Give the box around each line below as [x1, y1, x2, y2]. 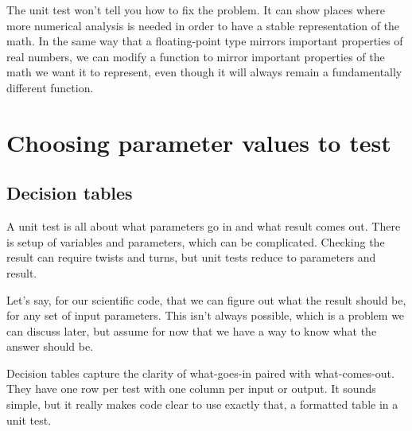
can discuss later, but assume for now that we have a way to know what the [6, 322, 377, 339]
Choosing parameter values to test [6, 126, 391, 158]
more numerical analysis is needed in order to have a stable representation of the [6, 17, 400, 33]
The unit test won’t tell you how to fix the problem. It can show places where [6, 2, 385, 17]
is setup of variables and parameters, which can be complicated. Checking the [6, 233, 385, 250]
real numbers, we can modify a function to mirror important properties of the [6, 48, 385, 64]
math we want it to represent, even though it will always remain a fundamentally [6, 64, 402, 80]
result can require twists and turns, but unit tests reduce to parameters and [6, 249, 376, 266]
